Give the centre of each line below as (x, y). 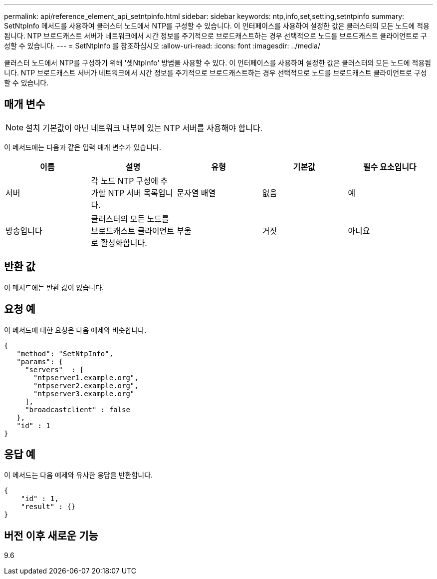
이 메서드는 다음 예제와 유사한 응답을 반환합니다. (79, 475)
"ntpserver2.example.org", (86, 385)
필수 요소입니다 (390, 167)
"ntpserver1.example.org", (86, 377)
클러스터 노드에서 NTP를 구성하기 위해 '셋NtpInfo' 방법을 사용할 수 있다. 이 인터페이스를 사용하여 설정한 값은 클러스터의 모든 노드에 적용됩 (218, 63)
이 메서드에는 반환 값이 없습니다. (54, 287)
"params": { (40, 361)
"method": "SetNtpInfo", (65, 353)
